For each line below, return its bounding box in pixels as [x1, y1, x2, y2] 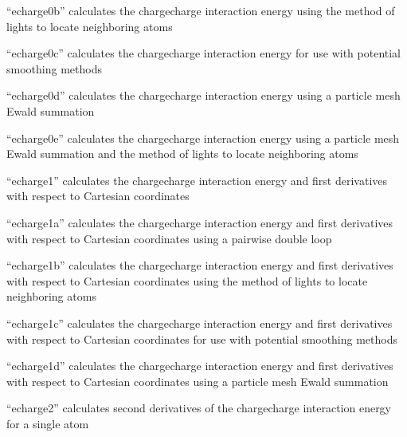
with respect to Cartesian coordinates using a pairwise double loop [6, 230, 332, 246]
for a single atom [6, 415, 89, 431]
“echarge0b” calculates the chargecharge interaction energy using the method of [6, 2, 395, 18]
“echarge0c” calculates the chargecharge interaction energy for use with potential [6, 45, 401, 61]
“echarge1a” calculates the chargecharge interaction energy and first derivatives [6, 214, 393, 230]
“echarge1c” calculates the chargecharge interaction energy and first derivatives [6, 314, 393, 331]
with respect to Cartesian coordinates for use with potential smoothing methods [6, 330, 398, 347]
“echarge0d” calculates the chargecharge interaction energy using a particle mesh [6, 87, 401, 104]
